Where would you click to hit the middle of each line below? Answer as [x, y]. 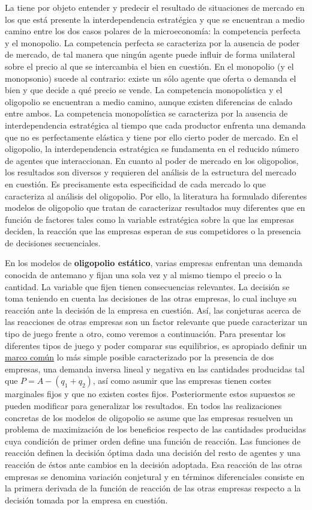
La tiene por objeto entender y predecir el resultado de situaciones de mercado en [155, 7]
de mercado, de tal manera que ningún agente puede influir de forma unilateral [150, 54]
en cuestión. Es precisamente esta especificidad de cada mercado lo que [135, 184]
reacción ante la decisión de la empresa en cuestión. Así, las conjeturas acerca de [153, 310]
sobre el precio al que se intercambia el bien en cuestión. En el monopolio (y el [149, 66]
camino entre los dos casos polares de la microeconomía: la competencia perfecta [153, 31]
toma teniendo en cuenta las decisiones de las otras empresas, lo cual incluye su [151, 298]
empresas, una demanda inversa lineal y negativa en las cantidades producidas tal [155, 369]
